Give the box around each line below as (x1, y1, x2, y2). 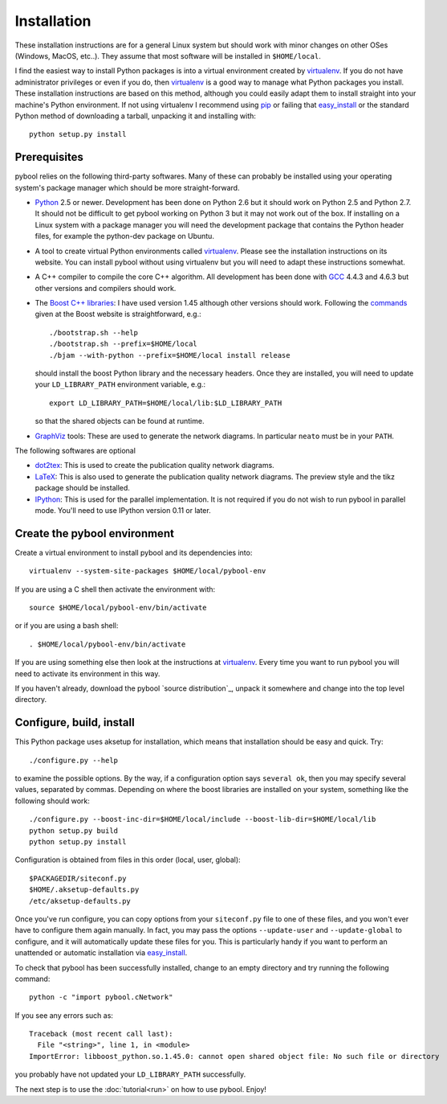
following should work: (14, 796, 90, 806)
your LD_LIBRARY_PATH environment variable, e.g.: (35, 380, 206, 389)
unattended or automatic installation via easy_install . (14, 948, 188, 958)
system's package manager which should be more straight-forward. (14, 183, 240, 192)
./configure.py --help (29, 756, 119, 765)
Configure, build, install (14, 716, 136, 729)
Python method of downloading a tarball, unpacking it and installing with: (14, 111, 257, 121)
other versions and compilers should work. (35, 283, 177, 293)
